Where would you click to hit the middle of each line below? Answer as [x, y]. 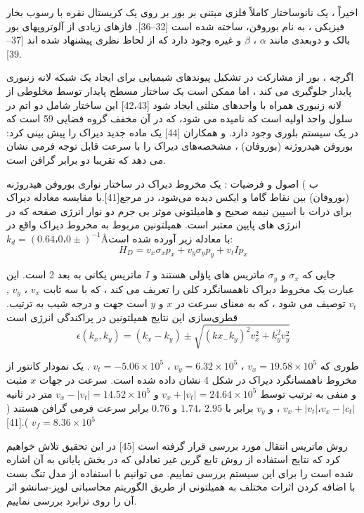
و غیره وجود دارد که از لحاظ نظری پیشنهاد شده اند [134, 40]
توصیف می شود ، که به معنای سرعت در [260, 303]
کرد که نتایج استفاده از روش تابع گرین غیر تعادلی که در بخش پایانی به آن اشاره [173, 459]
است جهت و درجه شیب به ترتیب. [77, 303]
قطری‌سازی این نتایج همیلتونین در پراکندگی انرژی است [122, 317]
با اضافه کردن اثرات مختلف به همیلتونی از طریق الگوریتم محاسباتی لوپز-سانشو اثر [181, 487]
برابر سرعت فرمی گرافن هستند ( [78, 407]
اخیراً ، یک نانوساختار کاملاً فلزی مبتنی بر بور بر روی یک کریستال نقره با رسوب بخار [182, 12]
